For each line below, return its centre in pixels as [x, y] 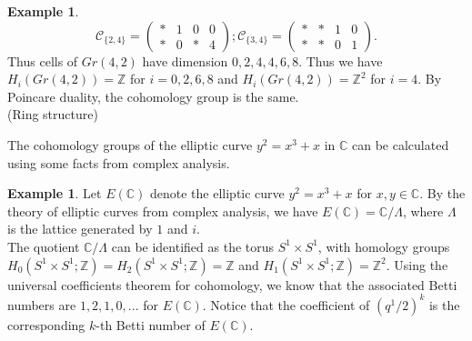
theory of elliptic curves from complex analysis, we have [163, 211]
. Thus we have [341, 60]
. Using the [417, 264]
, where [423, 211]
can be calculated [401, 144]
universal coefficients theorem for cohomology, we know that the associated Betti [232, 284]
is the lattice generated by [80, 229]
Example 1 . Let [55, 193]
